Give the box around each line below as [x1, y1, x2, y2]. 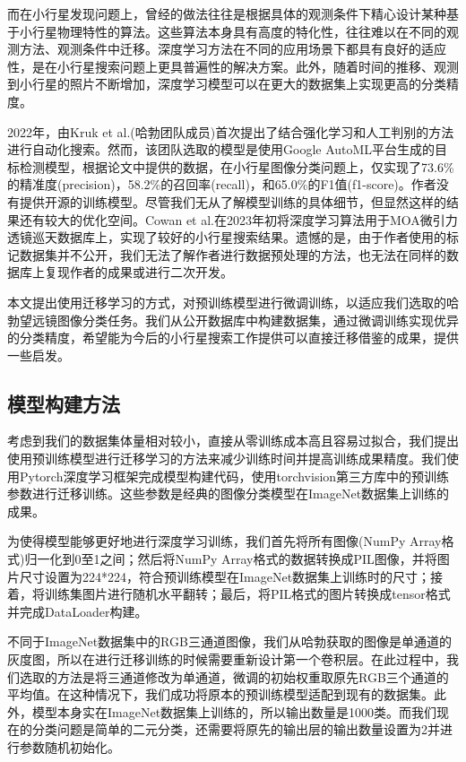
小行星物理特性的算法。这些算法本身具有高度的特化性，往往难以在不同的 [19, 22, 446, 40]
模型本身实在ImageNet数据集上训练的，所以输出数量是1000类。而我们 [31, 702, 437, 721]
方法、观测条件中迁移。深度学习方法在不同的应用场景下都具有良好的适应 [19, 39, 446, 58]
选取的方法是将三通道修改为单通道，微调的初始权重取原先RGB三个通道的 [19, 667, 449, 686]
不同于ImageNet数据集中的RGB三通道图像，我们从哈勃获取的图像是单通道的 [7, 632, 452, 651]
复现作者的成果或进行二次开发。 [44, 263, 233, 281]
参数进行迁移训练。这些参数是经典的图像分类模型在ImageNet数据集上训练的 [7, 484, 450, 503]
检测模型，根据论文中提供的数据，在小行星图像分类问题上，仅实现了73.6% [19, 157, 454, 176]
